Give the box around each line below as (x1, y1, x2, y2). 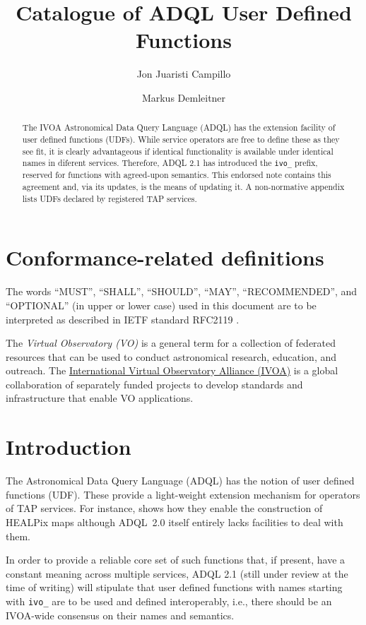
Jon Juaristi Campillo (136, 66, 231, 81)
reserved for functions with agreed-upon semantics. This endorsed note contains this (22, 169, 331, 181)
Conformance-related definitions (6, 243, 324, 272)
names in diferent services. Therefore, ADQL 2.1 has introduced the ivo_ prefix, (22, 157, 318, 169)
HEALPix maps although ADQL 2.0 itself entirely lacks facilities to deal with (6, 514, 343, 529)
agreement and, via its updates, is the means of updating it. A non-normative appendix (22, 181, 345, 193)
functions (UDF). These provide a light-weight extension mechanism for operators (6, 487, 360, 501)
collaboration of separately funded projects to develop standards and (6, 376, 303, 391)
